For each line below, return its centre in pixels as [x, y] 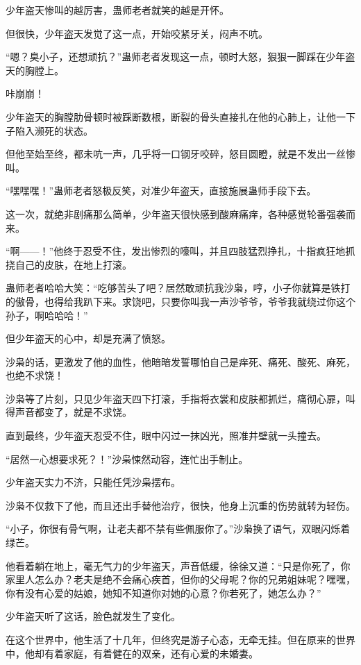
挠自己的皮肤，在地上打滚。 [69, 264]
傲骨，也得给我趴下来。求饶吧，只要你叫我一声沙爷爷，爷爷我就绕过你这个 [185, 301]
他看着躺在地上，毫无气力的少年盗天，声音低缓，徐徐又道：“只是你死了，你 [178, 565]
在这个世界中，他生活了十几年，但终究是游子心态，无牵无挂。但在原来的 [171, 639]
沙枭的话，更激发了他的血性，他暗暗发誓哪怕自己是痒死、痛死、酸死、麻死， [180, 361]
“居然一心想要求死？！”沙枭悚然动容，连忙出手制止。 [127, 458]
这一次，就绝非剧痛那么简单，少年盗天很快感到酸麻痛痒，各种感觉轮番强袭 [176, 213]
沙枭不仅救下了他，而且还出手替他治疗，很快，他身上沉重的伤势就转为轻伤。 [180, 505]
